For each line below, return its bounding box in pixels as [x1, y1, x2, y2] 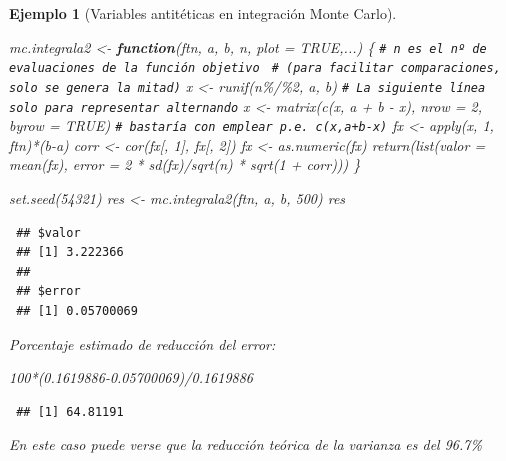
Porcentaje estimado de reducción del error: [9, 333, 276, 354]
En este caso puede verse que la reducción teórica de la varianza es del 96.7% [9, 434, 482, 455]
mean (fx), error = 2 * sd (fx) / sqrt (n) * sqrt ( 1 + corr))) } [9, 154, 361, 175]
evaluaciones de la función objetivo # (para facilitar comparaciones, [9, 61, 501, 76]
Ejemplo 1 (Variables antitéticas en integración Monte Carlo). [9, 3, 397, 23]
